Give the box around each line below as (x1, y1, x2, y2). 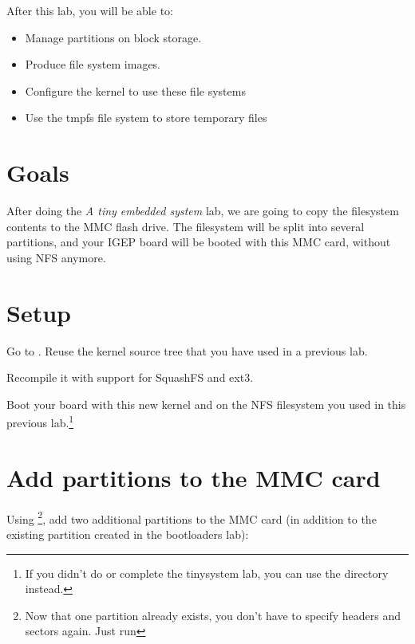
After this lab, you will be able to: (6, 2, 173, 18)
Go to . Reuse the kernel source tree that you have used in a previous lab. (6, 342, 368, 359)
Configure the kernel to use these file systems (25, 82, 246, 99)
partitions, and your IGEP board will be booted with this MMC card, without (6, 234, 391, 250)
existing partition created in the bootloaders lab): (6, 526, 249, 542)
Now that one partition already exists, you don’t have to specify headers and (25, 607, 401, 623)
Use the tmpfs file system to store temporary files (25, 109, 267, 126)
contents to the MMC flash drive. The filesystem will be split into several (6, 218, 365, 234)
